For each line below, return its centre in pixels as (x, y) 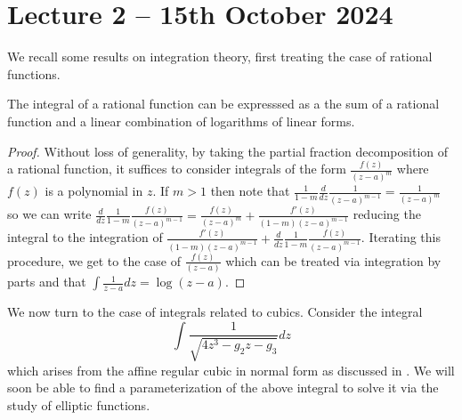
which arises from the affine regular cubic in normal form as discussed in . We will (231, 370)
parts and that (47, 282)
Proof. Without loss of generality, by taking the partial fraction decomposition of (228, 151)
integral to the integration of (85, 237)
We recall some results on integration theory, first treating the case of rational (220, 57)
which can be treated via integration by (333, 260)
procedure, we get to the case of (94, 260)
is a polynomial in (94, 191)
